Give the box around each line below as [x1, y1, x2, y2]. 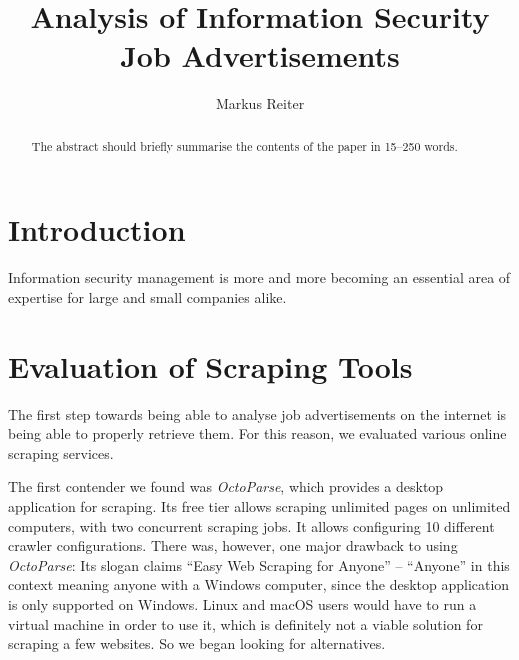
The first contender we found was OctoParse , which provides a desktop [8, 476, 444, 497]
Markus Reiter [215, 93, 305, 114]
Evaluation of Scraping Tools [8, 345, 413, 386]
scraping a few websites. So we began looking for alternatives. [8, 633, 386, 654]
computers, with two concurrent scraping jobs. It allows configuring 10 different [8, 515, 495, 536]
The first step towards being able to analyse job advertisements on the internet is [8, 403, 507, 424]
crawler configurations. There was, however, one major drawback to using [8, 535, 458, 556]
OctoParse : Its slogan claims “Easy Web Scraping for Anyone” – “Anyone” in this [8, 554, 510, 575]
